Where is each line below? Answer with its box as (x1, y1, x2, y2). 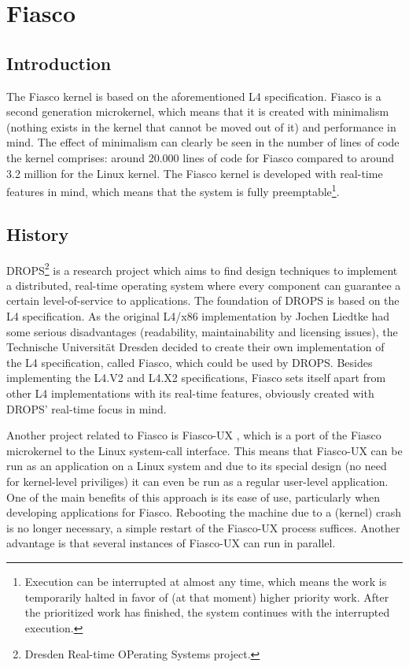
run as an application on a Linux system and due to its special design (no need (6, 458, 387, 474)
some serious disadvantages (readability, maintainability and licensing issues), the (6, 323, 398, 339)
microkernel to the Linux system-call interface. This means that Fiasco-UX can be (6, 442, 403, 458)
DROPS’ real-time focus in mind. (6, 400, 167, 417)
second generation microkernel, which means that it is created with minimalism (6, 103, 389, 120)
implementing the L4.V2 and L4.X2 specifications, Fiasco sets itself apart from (6, 369, 386, 386)
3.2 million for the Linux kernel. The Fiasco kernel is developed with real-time (6, 165, 383, 181)
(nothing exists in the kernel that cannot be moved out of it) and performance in (6, 118, 396, 135)
